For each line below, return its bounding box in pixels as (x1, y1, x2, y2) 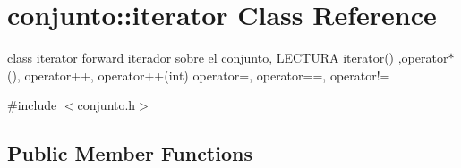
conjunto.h (77, 96, 136, 114)
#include (7, 96, 57, 114)
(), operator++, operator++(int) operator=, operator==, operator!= (7, 65, 390, 84)
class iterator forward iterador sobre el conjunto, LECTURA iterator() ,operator (7, 48, 448, 67)
